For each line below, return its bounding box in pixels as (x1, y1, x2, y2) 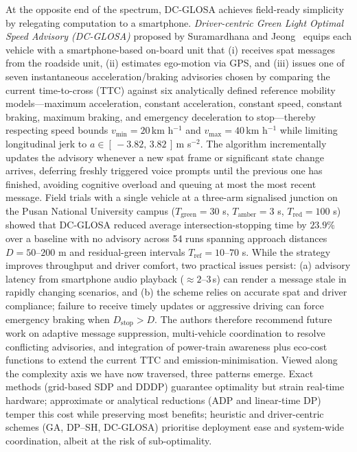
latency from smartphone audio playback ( (5, 271, 184, 285)
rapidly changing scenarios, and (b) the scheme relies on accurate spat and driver (5, 285, 347, 299)
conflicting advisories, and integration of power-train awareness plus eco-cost (5, 339, 327, 353)
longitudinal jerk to (5, 136, 87, 150)
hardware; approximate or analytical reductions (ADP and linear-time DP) (5, 392, 321, 407)
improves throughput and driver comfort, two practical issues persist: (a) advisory (5, 258, 351, 272)
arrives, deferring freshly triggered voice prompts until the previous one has (5, 163, 323, 178)
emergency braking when (5, 311, 110, 326)
